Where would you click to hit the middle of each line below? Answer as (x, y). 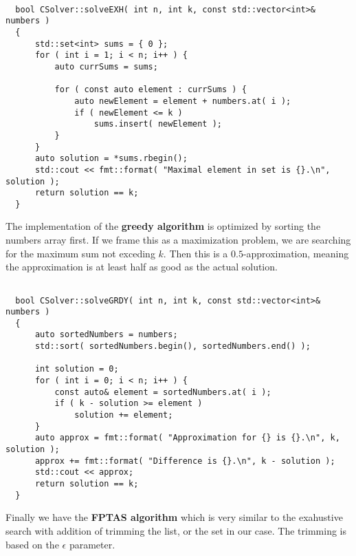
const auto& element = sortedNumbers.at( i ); (163, 392)
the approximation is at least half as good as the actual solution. (142, 267)
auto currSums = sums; (106, 66)
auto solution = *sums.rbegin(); (111, 159)
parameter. (92, 544)
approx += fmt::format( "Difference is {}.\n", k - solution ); (185, 461)
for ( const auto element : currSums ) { (151, 90)
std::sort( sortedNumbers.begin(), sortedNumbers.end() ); (173, 346)
